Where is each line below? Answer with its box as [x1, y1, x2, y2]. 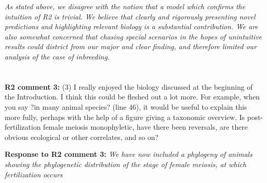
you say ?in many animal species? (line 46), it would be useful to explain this [5, 101, 247, 112]
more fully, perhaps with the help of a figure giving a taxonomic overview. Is [5, 111, 245, 122]
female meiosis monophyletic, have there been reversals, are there [43, 121, 248, 132]
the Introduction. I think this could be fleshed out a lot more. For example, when [5, 91, 260, 102]
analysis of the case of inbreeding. [5, 51, 110, 62]
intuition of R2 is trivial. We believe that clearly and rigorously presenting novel [5, 11, 256, 22]
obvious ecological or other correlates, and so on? [5, 131, 159, 142]
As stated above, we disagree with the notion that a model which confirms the [5, 1, 245, 11]
